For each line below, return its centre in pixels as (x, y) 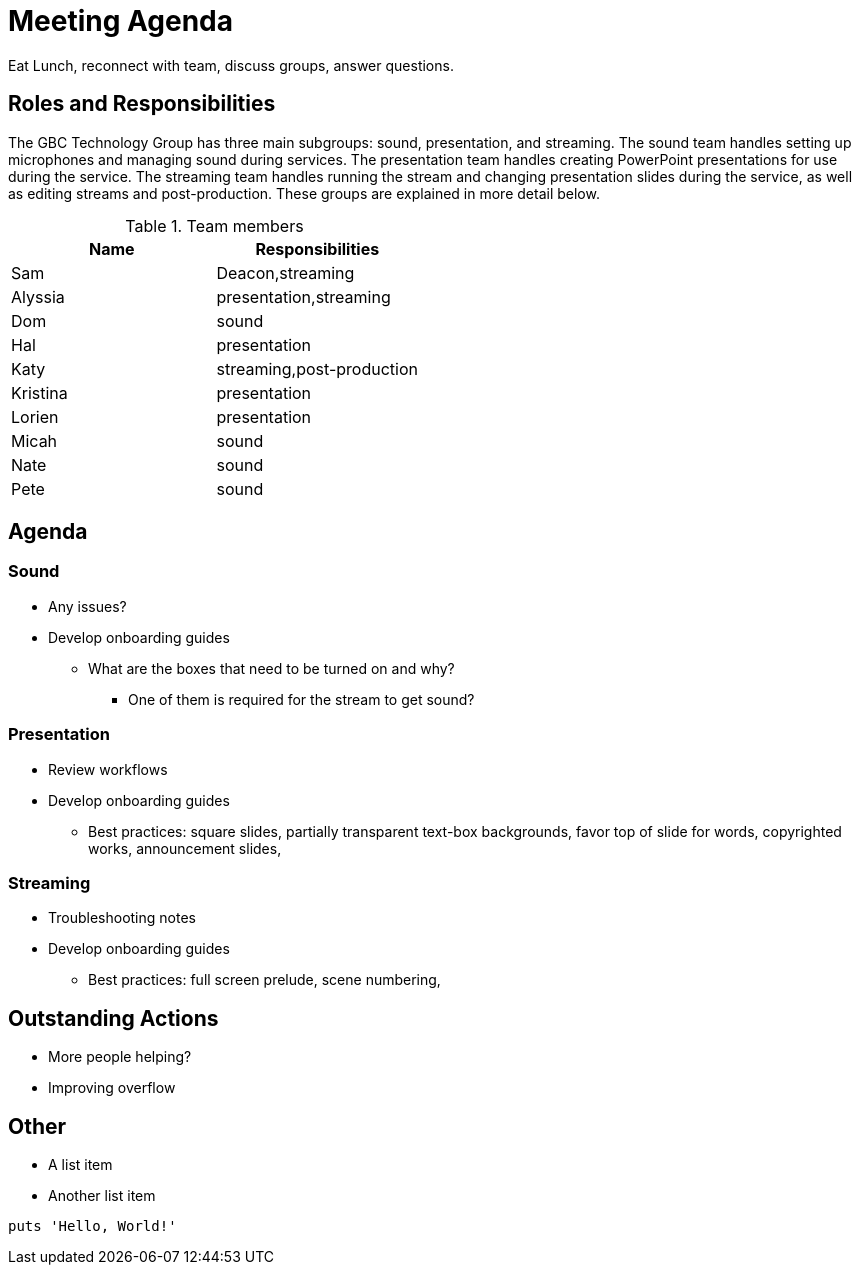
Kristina (39, 392)
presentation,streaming (303, 296)
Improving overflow (112, 1088)
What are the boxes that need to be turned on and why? (271, 668)
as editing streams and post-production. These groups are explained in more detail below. (304, 193)
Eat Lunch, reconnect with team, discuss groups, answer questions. (231, 65)
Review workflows (108, 769)
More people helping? (120, 1057)
